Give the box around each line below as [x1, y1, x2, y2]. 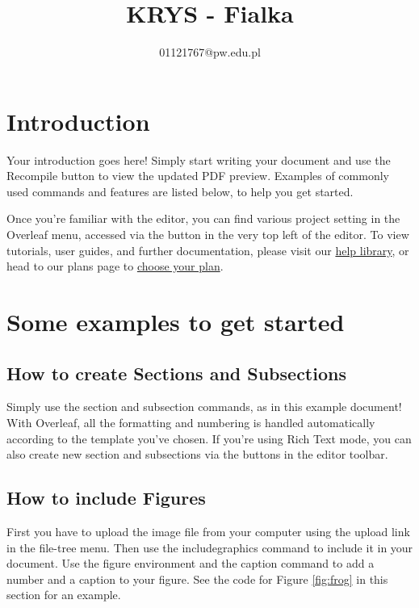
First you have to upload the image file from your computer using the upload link [6, 522, 410, 539]
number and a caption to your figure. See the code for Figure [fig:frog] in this [6, 570, 388, 587]
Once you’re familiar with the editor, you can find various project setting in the [6, 210, 400, 227]
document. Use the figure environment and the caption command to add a [6, 555, 375, 572]
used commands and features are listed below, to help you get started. [6, 182, 354, 199]
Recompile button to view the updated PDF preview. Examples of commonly [6, 167, 389, 184]
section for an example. [6, 586, 121, 603]
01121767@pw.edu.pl [159, 44, 261, 61]
